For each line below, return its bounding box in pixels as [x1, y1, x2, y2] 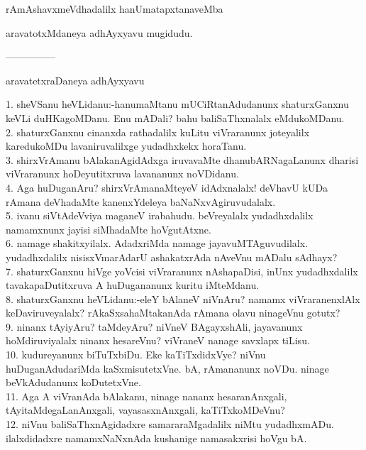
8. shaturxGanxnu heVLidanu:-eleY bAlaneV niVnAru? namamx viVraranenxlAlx [6, 291, 360, 306]
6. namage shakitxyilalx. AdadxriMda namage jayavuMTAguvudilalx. [6, 236, 309, 251]
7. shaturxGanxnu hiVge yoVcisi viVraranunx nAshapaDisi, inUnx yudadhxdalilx [6, 263, 358, 278]
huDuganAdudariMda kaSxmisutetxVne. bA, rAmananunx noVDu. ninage [6, 361, 329, 375]
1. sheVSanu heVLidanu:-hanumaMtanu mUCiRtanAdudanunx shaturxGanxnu [6, 97, 349, 111]
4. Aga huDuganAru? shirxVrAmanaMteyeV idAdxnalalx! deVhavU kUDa [6, 180, 328, 194]
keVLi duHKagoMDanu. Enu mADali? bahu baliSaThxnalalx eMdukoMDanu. [6, 110, 345, 125]
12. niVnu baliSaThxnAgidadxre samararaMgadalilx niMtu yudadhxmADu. [6, 417, 334, 432]
